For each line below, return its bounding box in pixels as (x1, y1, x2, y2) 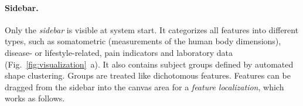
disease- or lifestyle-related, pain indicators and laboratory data (5, 46, 233, 58)
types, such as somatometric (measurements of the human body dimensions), (5, 35, 281, 47)
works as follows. (5, 92, 65, 104)
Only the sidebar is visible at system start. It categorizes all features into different (5, 23, 299, 36)
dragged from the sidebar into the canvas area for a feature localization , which (5, 80, 284, 93)
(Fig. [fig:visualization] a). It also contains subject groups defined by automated (5, 58, 294, 70)
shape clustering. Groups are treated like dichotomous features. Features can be (5, 69, 291, 82)
